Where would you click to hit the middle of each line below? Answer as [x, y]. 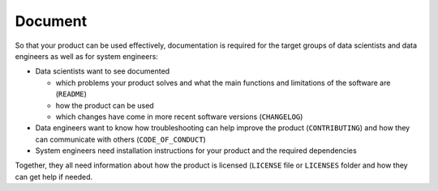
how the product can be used [105, 105]
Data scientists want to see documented [103, 71]
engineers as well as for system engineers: [86, 56]
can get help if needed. [54, 176]
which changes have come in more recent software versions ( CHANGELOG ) [179, 117]
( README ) [71, 94]
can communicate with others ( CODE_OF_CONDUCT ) [120, 139]
